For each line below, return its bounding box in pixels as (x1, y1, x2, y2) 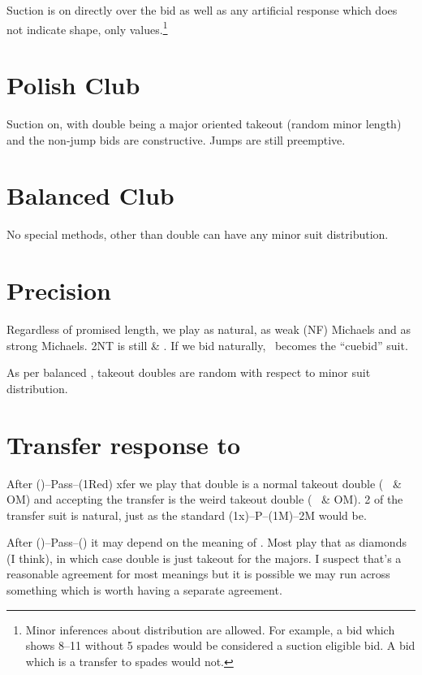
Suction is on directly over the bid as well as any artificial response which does (6, 2, 398, 18)
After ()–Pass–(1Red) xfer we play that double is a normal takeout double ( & (6, 474, 402, 491)
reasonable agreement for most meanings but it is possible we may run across (6, 565, 390, 582)
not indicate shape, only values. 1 (6, 18, 168, 37)
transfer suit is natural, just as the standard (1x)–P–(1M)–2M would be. (6, 506, 367, 523)
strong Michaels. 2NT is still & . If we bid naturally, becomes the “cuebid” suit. (6, 336, 408, 353)
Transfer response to (6, 427, 241, 461)
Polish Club (6, 68, 140, 102)
